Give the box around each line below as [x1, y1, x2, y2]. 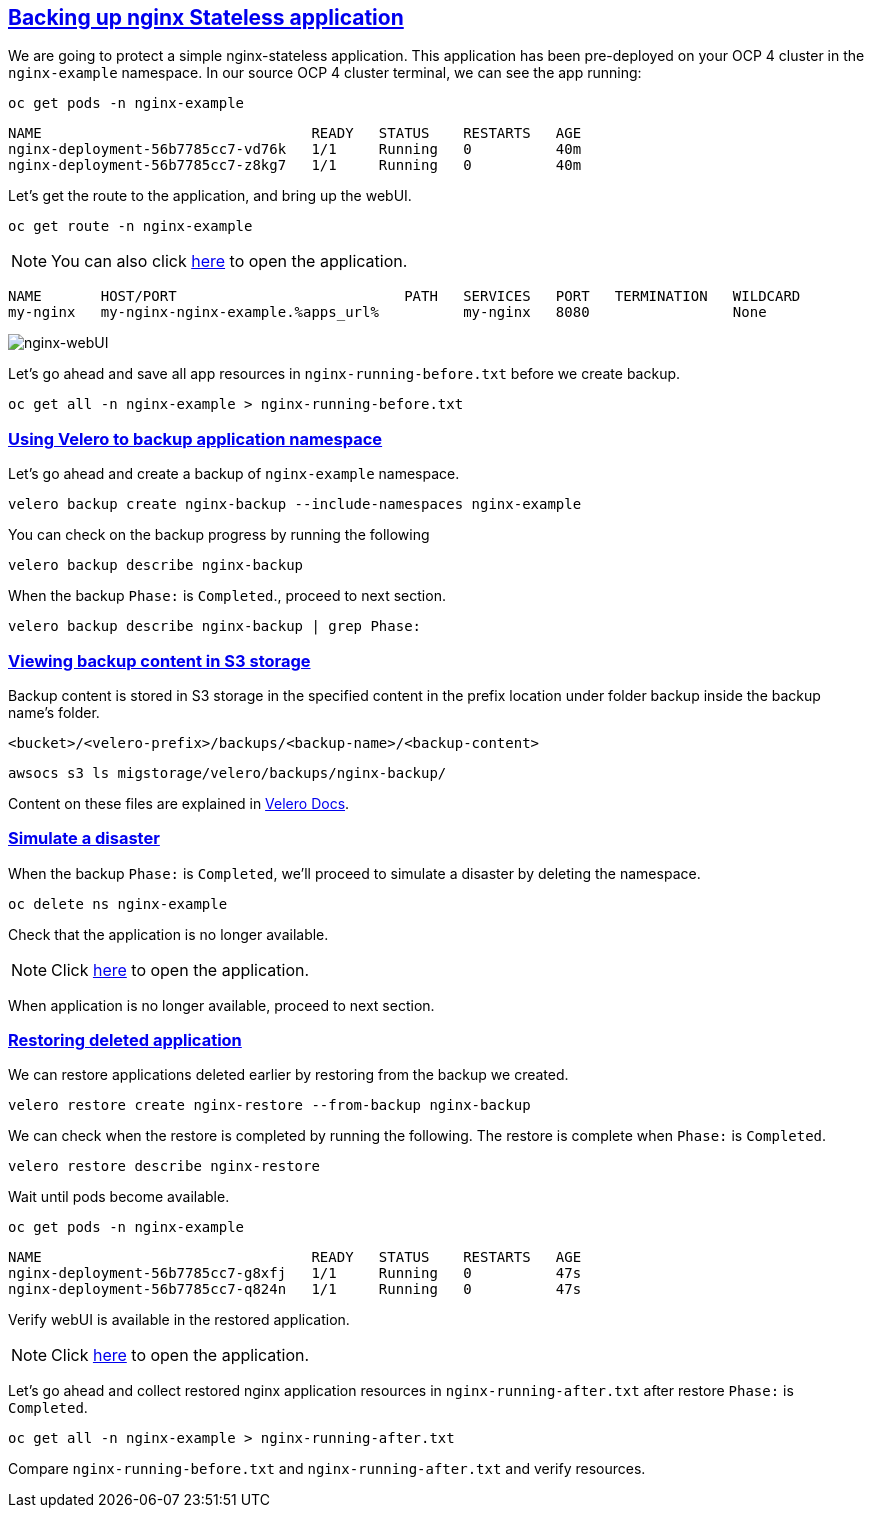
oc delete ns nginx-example [8, 895, 228, 912]
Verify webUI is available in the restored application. [8, 1311, 350, 1329]
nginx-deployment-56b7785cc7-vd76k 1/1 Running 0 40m [8, 141, 582, 158]
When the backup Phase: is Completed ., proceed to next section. [8, 587, 446, 605]
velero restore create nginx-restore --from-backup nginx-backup [8, 1097, 531, 1114]
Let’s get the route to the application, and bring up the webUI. [8, 187, 412, 205]
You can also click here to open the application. [51, 251, 408, 272]
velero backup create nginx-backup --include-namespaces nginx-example [8, 496, 582, 513]
